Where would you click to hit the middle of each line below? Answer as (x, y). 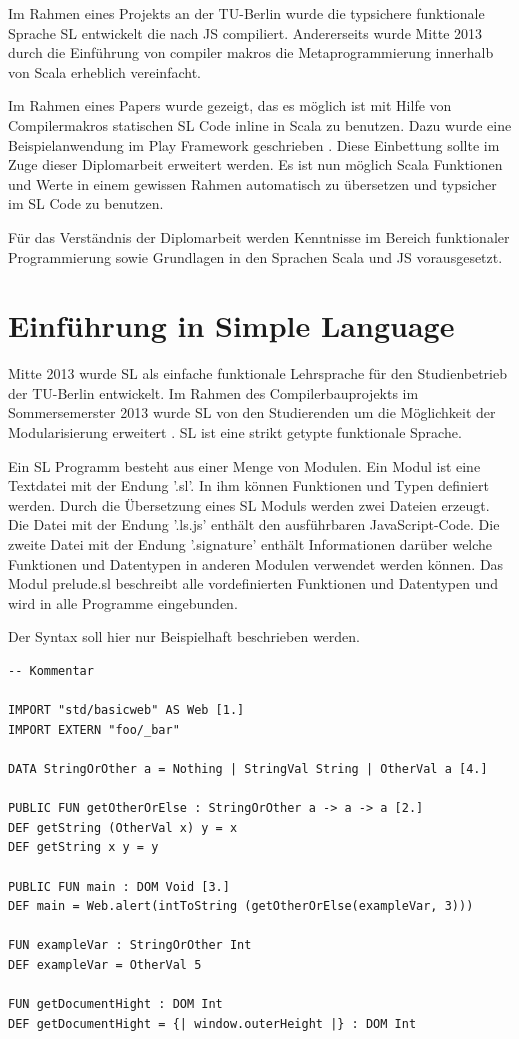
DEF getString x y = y (83, 847)
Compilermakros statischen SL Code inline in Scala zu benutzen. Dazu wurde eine (260, 124)
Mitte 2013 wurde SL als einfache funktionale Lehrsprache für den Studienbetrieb (257, 373)
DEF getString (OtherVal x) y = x (123, 827)
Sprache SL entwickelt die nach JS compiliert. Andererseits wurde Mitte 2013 (245, 32)
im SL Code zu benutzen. (86, 203)
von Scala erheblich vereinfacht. (104, 71)
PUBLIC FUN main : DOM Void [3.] (119, 886)
